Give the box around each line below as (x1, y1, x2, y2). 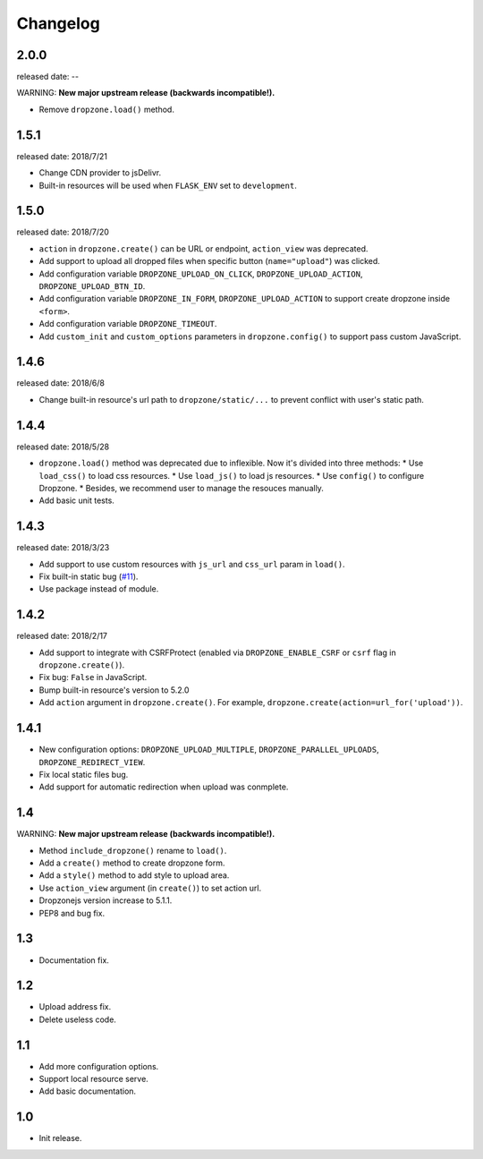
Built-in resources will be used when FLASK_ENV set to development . (38, 180, 297, 191)
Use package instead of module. (38, 584, 159, 594)
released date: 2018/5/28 (16, 441, 110, 452)
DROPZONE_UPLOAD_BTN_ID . (38, 281, 146, 291)
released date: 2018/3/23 (16, 542, 110, 553)
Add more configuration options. (38, 1061, 159, 1071)
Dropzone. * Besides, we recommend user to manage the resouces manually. (38, 482, 324, 493)
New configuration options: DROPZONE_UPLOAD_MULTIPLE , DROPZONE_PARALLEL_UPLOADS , (38, 744, 379, 755)
